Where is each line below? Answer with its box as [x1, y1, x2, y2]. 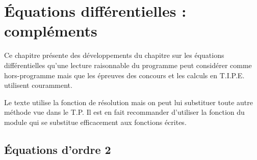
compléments [4, 20, 97, 41]
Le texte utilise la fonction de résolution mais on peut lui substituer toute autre [4, 97, 253, 107]
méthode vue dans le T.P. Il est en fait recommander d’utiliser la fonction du [4, 107, 245, 117]
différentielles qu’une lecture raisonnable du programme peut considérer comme [4, 59, 252, 70]
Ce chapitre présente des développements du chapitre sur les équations [4, 50, 224, 60]
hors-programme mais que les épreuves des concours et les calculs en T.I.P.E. [4, 70, 245, 80]
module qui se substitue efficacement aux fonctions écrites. [4, 116, 187, 127]
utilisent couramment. [4, 80, 72, 90]
